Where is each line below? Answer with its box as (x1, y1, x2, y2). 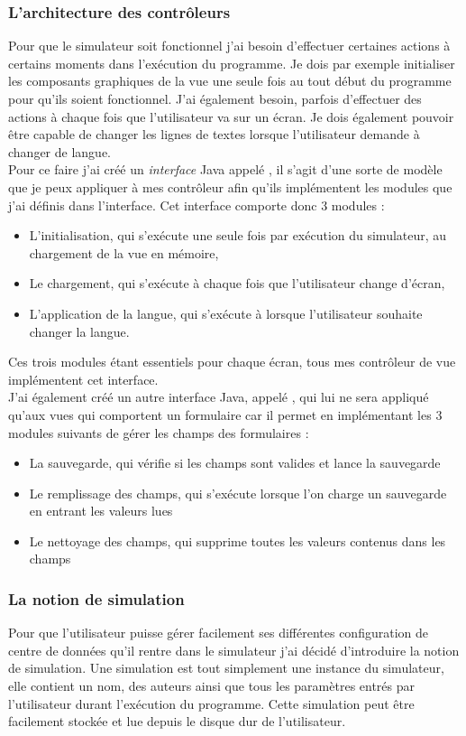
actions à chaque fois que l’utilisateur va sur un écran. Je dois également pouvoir (8, 107, 454, 126)
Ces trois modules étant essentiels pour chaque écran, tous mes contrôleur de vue (8, 352, 456, 371)
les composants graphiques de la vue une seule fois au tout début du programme (8, 71, 452, 90)
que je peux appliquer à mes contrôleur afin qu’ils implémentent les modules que (8, 177, 452, 196)
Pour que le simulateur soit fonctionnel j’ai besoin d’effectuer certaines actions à (8, 36, 451, 55)
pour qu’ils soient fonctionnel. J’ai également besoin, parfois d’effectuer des (8, 89, 422, 107)
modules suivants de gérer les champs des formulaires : (8, 423, 309, 442)
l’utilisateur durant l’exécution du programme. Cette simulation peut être (8, 694, 415, 713)
